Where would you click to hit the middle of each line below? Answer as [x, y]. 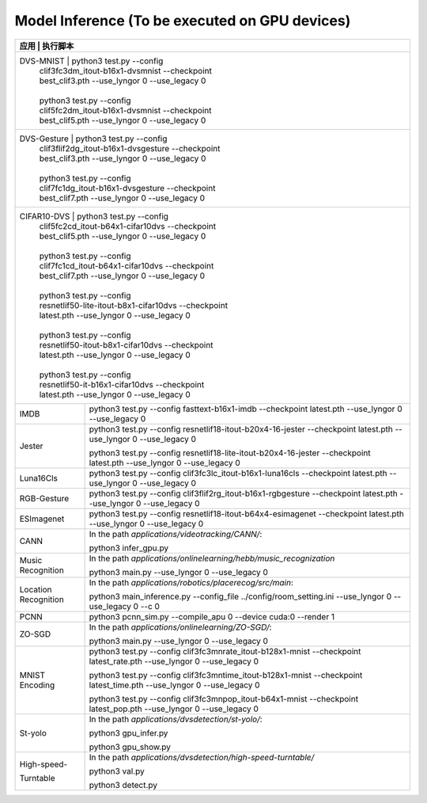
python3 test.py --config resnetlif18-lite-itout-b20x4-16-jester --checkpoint [230, 453]
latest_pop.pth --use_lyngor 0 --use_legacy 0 [174, 709]
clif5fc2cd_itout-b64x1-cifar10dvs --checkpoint [128, 226]
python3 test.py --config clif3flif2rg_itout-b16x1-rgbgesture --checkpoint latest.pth [244, 493]
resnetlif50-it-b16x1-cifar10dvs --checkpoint [122, 384]
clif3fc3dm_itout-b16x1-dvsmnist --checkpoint [126, 70]
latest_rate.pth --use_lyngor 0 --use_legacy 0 [174, 661]
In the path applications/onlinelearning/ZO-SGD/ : [180, 627]
